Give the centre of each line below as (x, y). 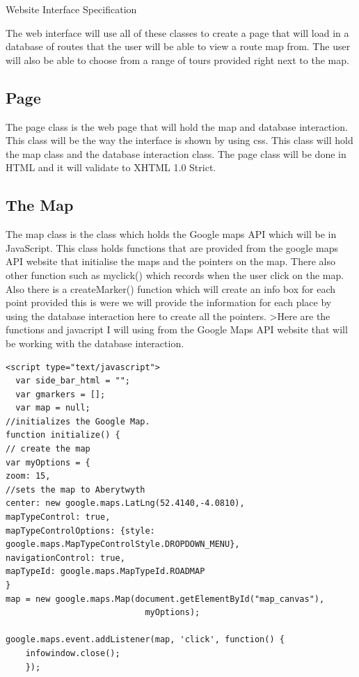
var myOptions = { (48, 462)
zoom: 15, (28, 476)
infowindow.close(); (73, 653)
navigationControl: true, (65, 558)
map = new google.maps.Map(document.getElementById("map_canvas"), (165, 599)
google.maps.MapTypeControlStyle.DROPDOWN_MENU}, (123, 544)
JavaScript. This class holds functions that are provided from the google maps (172, 247)
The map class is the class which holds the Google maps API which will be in (171, 234)
